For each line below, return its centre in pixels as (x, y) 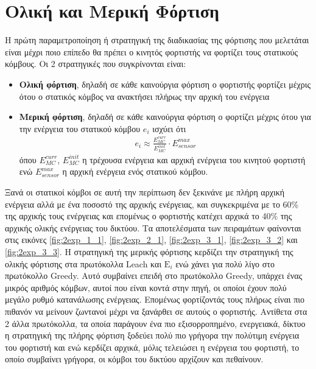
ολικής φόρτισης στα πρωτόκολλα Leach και (83, 263)
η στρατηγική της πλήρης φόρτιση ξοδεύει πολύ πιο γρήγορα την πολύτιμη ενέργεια (152, 335)
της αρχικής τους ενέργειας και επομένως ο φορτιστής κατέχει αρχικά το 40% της (149, 216)
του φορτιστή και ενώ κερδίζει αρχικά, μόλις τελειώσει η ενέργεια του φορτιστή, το (152, 347)
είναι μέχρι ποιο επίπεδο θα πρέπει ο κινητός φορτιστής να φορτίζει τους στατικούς (152, 51)
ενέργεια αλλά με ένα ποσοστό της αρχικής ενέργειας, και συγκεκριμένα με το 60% (152, 204)
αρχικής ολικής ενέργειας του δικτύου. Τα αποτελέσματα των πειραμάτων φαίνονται (153, 227)
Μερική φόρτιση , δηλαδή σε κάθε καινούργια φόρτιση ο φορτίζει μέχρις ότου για (165, 117)
